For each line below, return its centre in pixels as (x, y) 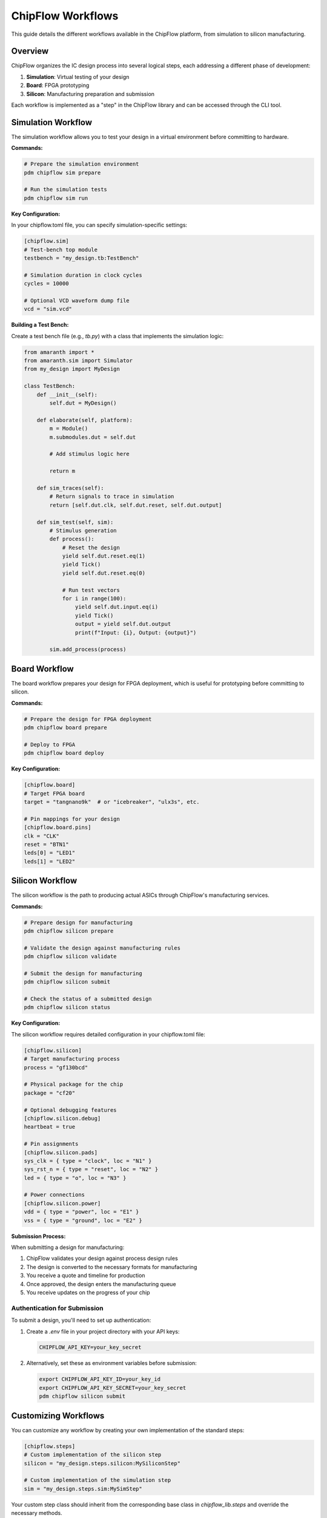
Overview (30, 51)
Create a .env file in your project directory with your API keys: (103, 1331)
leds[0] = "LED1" (50, 853)
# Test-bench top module (61, 250)
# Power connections (54, 1195)
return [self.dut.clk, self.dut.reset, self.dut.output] (136, 505)
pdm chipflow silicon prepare (69, 931)
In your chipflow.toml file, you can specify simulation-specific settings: (99, 225)
